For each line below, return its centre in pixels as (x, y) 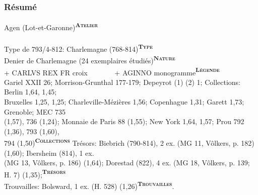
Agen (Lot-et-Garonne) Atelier (51, 26)
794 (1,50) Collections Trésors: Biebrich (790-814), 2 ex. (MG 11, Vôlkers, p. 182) (129, 142)
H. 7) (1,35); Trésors (35, 173)
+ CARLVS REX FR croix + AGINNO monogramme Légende (112, 71)
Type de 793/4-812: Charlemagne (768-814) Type (79, 48)
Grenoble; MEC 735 (35, 111)
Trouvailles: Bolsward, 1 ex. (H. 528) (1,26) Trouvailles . (89, 185)
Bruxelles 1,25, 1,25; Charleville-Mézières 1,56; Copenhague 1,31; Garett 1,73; (124, 102)
